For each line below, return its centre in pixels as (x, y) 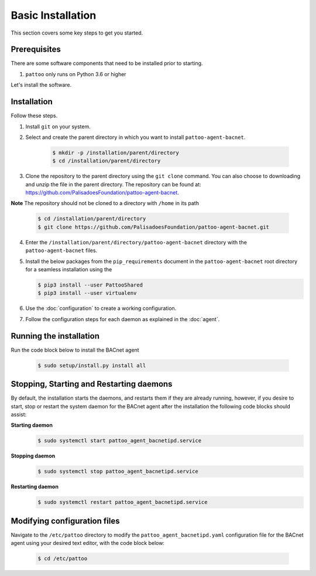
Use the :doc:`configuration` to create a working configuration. (101, 308)
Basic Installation (54, 15)
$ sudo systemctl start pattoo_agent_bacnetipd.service (120, 441)
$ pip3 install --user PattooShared (90, 285)
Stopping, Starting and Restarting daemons (92, 384)
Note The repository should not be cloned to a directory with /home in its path (105, 203)
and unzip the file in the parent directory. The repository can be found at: (113, 184)
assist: (19, 414)
